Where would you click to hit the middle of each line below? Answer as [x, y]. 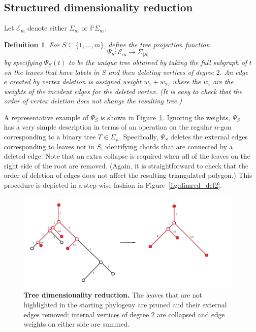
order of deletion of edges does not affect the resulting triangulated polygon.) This [128, 175]
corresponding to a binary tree [50, 137]
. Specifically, [139, 137]
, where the [184, 82]
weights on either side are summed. [77, 324]
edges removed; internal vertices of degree [86, 314]
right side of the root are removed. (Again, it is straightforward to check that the [126, 165]
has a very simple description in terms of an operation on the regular [108, 127]
